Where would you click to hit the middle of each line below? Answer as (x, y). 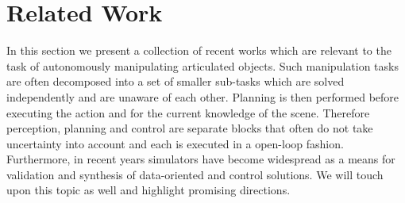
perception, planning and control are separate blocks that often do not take (190, 128)
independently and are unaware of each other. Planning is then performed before (203, 96)
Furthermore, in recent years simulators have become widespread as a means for (201, 159)
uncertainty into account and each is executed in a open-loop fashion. (175, 143)
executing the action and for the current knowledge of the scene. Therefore (188, 112)
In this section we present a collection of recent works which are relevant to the (199, 50)
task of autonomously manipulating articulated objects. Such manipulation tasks (202, 65)
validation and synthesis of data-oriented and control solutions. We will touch (195, 174)
